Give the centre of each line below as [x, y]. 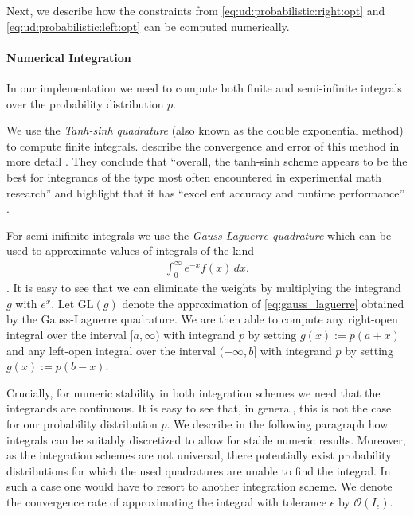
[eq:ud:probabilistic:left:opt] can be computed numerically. [148, 26]
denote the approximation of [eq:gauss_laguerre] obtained [263, 303]
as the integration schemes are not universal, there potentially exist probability [199, 455]
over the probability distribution [85, 103]
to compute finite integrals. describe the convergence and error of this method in [203, 145]
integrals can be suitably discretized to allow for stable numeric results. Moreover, [206, 439]
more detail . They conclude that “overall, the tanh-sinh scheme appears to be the [207, 161]
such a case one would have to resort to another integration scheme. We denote [199, 486]
